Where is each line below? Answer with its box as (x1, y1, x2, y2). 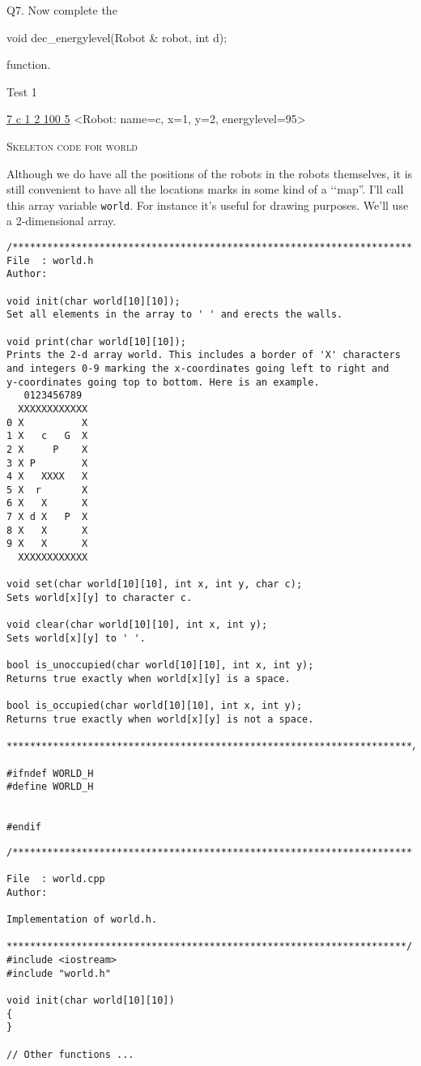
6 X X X (6, 497, 88, 510)
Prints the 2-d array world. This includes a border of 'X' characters (6, 349, 401, 361)
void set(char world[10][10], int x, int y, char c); (6, 578, 303, 591)
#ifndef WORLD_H (6, 767, 94, 779)
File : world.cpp (6, 873, 105, 885)
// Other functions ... (6, 1048, 134, 1060)
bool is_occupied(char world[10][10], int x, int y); (6, 700, 303, 712)
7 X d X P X (6, 511, 88, 523)
